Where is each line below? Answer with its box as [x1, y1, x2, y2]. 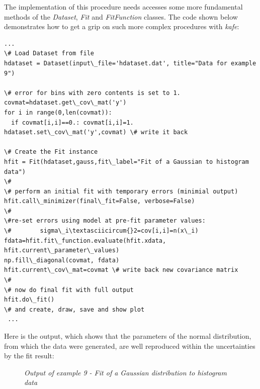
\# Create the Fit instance [4, 148, 98, 156]
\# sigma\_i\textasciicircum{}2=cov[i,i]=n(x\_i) [4, 227, 199, 235]
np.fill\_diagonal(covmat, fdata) [4, 256, 120, 264]
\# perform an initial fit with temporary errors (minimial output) [4, 187, 238, 195]
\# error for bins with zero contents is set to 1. [4, 89, 181, 96]
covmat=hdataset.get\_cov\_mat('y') [4, 99, 127, 107]
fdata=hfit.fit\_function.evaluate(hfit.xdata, [4, 237, 166, 244]
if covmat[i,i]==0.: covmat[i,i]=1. [11, 119, 134, 126]
